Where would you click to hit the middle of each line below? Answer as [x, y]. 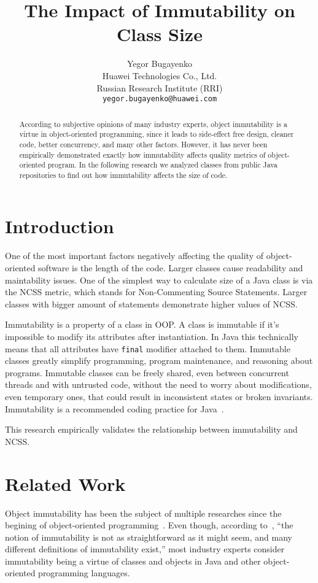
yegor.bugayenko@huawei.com [160, 99]
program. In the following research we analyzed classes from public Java [162, 165]
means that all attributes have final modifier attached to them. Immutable [148, 348]
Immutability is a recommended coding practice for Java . [114, 408]
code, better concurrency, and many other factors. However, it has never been [143, 144]
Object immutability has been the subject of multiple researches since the [143, 513]
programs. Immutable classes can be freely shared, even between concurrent [147, 372]
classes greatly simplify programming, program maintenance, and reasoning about [159, 361]
